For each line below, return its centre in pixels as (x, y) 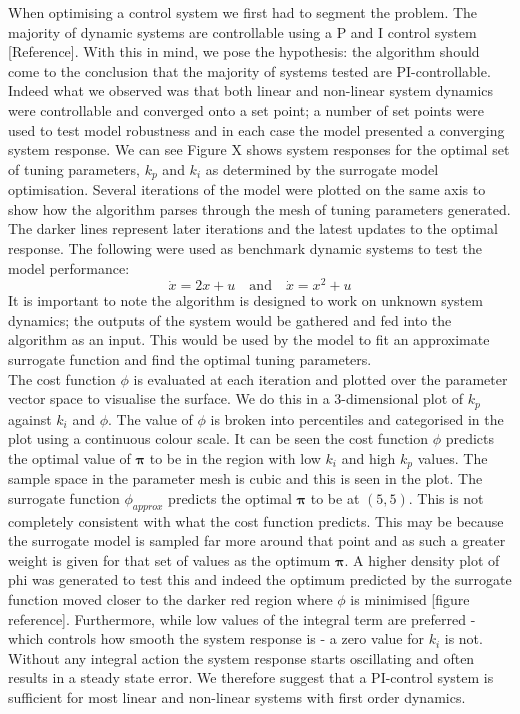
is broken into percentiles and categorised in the (357, 418)
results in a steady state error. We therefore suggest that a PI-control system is (251, 677)
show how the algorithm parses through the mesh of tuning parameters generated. (259, 208)
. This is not (446, 497)
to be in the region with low (235, 457)
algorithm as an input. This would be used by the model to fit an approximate (249, 339)
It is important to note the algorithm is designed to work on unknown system (245, 300)
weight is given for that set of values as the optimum (169, 559)
